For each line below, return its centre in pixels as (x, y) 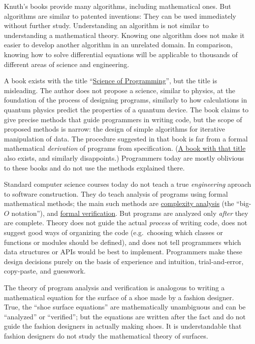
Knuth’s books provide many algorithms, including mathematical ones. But (118, 6)
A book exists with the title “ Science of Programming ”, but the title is (111, 81)
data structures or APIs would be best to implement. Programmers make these (123, 252)
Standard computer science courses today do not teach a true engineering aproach (128, 184)
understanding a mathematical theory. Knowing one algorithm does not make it (124, 35)
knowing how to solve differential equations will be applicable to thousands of (121, 54)
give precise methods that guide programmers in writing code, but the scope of (123, 119)
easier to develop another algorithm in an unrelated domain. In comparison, (118, 45)
